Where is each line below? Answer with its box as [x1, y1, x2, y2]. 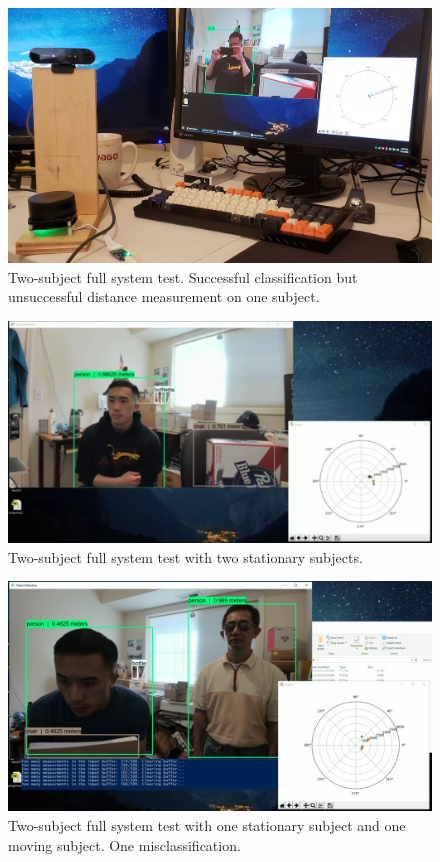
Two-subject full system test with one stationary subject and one [8, 815, 406, 836]
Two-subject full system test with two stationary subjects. [8, 546, 363, 567]
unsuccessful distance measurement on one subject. [8, 286, 320, 307]
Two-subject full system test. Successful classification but [8, 266, 358, 287]
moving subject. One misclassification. [8, 834, 241, 855]
